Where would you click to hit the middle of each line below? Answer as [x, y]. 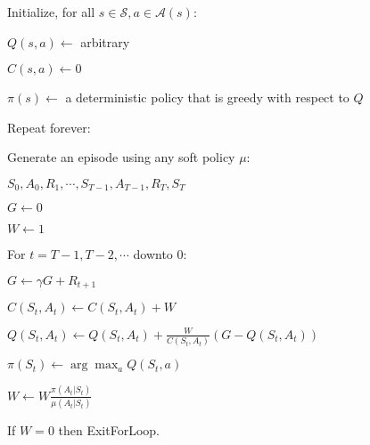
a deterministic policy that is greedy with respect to [207, 97]
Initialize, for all [51, 12]
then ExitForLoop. [109, 429]
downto [153, 254]
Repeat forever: [49, 127]
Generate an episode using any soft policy [121, 157]
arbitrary [105, 41]
